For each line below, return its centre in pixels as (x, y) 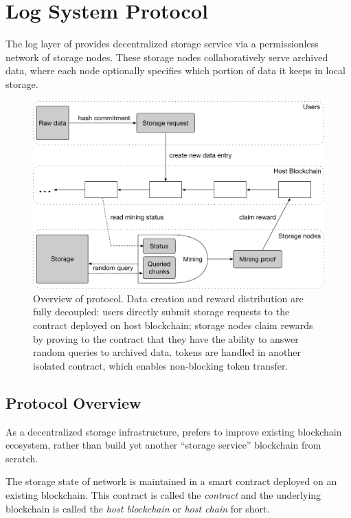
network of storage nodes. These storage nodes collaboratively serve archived (167, 57)
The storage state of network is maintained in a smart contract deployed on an (171, 481)
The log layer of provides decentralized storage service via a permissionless (162, 44)
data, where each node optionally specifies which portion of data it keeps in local (175, 70)
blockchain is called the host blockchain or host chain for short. (138, 508)
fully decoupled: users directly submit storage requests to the (161, 312)
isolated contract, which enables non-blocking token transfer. (161, 365)
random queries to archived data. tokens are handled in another (167, 352)
